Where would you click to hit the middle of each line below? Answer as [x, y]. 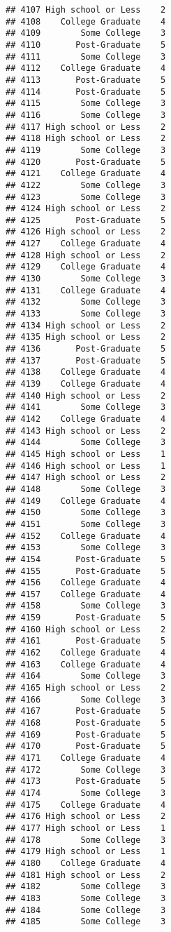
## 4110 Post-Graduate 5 [86, 45]
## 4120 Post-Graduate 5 [86, 162]
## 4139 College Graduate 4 [86, 384]
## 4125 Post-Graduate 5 [86, 220]
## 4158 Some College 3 [86, 606]
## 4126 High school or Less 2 [86, 232]
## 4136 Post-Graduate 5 [86, 349]
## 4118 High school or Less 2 [86, 139]
